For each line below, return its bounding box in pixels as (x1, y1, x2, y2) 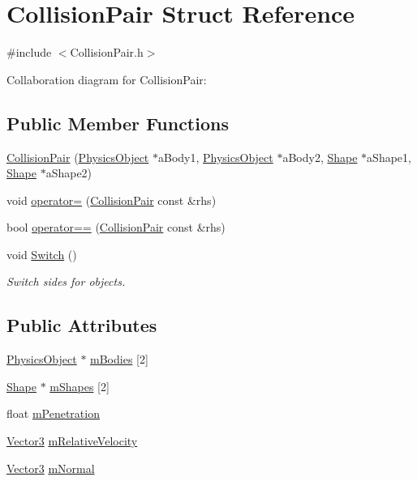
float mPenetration (6, 405, 100, 422)
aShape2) (45, 164, 92, 181)
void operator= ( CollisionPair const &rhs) (6, 191, 217, 208)
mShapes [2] (49, 377, 110, 394)
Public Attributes (6, 313, 157, 338)
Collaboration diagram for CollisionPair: (6, 70, 207, 87)
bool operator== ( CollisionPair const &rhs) (6, 219, 226, 236)
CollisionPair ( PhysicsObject (6, 148, 149, 165)
